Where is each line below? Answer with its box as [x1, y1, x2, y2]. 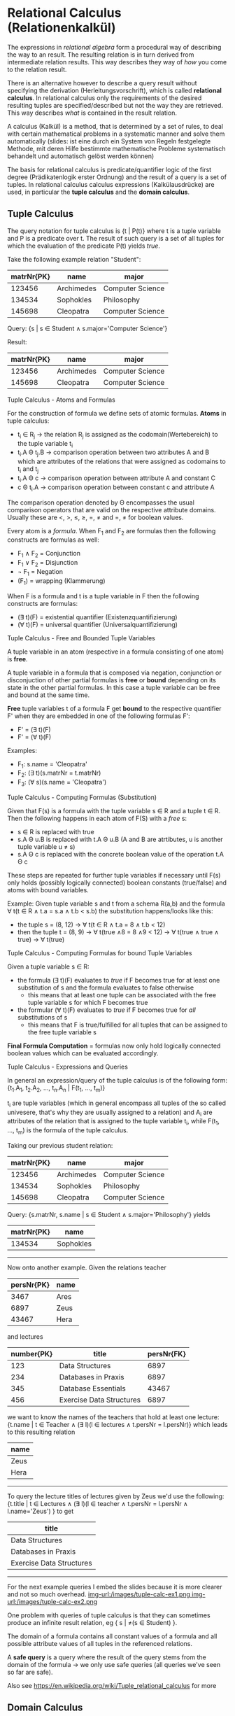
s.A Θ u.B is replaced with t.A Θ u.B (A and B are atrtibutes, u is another [17, 835, 224, 843]
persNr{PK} [10, 1279, 50, 1289]
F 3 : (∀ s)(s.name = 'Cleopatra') [17, 778, 107, 788]
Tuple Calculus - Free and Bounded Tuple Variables [7, 633, 155, 642]
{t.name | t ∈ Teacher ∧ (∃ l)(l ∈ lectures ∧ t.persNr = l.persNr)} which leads [7, 1420, 228, 1428]
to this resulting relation [7, 1428, 76, 1436]
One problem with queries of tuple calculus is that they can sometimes [7, 1611, 211, 1619]
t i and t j [17, 465, 39, 474]
